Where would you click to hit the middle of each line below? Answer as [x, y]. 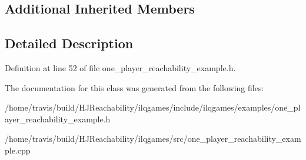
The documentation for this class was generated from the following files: [134, 87]
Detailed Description [69, 43]
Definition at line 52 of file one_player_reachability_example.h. [120, 67]
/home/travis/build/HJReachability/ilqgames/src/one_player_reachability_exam [153, 139]
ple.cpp [18, 150]
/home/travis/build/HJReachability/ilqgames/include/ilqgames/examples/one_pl [153, 107]
